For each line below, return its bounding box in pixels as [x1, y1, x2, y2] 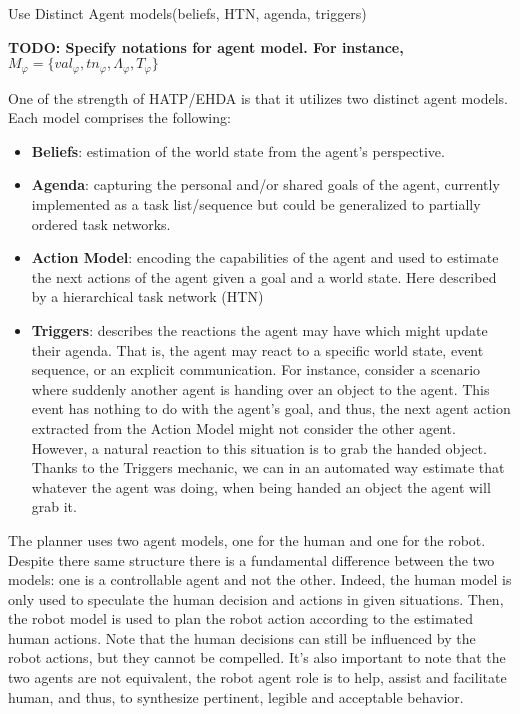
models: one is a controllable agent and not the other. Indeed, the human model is [8, 569, 512, 590]
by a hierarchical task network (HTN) [31, 286, 264, 307]
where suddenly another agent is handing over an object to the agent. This [31, 378, 490, 399]
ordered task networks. [31, 213, 171, 234]
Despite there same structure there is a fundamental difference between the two [8, 549, 495, 570]
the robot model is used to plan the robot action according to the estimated [8, 608, 474, 629]
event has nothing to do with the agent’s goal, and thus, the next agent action [31, 398, 511, 419]
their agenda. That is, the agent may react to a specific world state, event [31, 339, 484, 360]
